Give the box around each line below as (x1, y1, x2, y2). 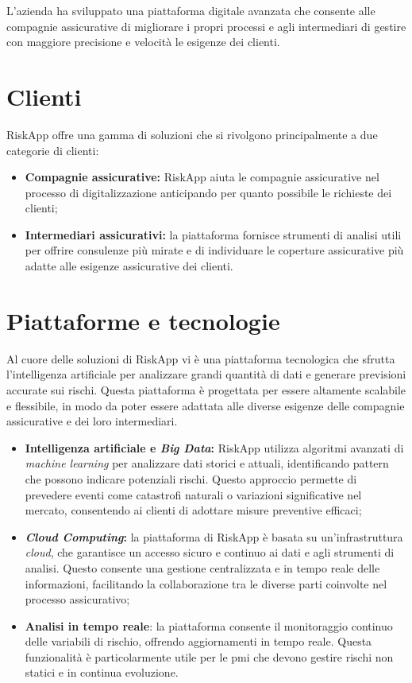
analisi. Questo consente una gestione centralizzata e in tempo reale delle (25, 559, 380, 576)
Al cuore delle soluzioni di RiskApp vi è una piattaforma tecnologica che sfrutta (6, 350, 395, 367)
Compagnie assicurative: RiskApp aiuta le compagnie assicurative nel (25, 169, 379, 185)
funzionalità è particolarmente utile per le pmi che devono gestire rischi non (25, 648, 394, 665)
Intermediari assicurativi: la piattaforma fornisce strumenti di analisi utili (25, 226, 402, 243)
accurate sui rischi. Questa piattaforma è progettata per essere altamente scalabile (6, 381, 406, 398)
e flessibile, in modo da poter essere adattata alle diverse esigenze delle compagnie (6, 397, 405, 413)
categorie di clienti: (6, 142, 99, 158)
